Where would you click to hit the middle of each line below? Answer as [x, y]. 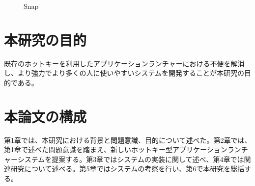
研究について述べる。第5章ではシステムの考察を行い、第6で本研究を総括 [127, 169]
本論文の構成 [45, 116]
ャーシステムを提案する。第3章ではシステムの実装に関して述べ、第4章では [124, 159]
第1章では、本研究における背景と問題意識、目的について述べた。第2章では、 [128, 140]
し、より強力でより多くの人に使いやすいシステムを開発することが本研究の [124, 73]
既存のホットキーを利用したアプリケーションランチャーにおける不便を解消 [124, 63]
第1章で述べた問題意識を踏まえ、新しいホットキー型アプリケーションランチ [126, 149]
